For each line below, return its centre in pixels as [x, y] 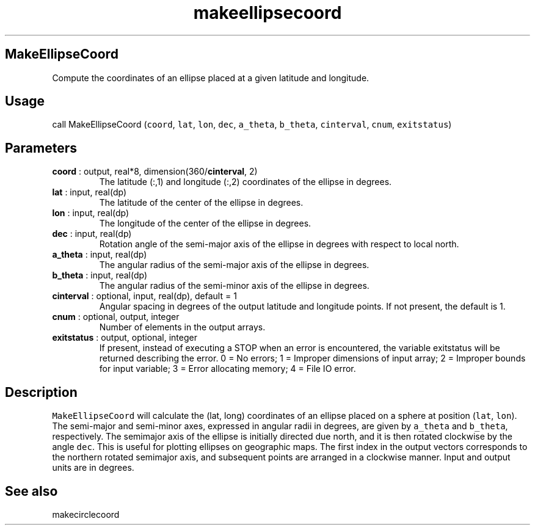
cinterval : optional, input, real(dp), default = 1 [144, 296]
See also [31, 491]
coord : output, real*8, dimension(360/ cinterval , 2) [155, 172]
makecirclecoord [86, 514]
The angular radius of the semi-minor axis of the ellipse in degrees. [234, 286]
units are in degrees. [93, 468]
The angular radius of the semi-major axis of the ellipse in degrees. [234, 265]
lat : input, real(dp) [89, 192]
